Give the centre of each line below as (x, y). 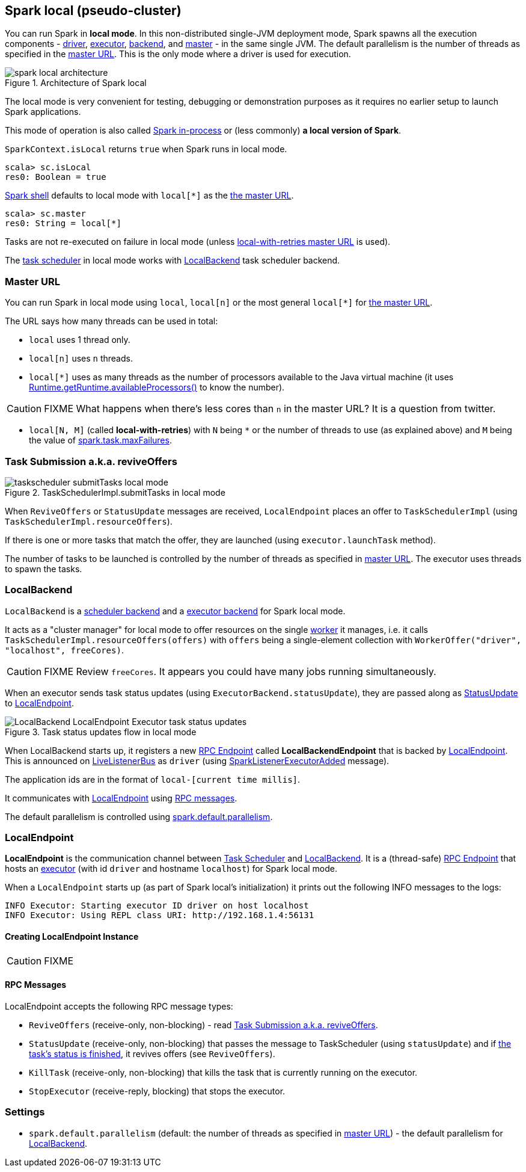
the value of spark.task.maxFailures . (100, 440)
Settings (25, 1112)
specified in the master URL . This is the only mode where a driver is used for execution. (178, 54)
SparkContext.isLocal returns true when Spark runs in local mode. (146, 149)
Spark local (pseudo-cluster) (93, 11)
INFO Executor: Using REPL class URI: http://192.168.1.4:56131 (160, 915)
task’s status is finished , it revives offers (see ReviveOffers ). (152, 1053)
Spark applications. (43, 112)
